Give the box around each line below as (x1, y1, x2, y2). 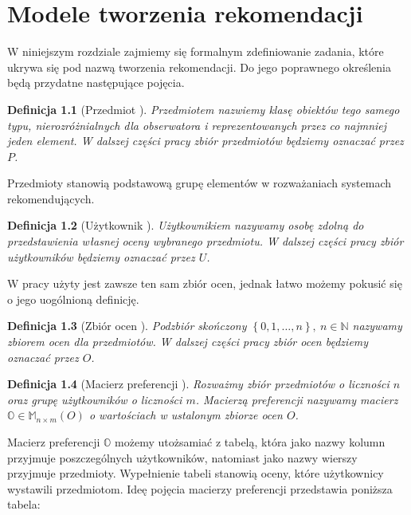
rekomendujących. (7, 190, 95, 206)
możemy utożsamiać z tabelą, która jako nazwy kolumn (115, 434, 386, 450)
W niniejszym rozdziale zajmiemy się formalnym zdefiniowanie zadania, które (7, 43, 384, 60)
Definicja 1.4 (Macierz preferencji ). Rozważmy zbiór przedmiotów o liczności (7, 375, 389, 392)
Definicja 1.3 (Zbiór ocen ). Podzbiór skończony (7, 317, 247, 334)
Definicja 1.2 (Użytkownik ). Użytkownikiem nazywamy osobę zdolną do (7, 217, 364, 234)
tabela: (7, 496, 41, 513)
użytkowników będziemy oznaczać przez (7, 248, 195, 265)
